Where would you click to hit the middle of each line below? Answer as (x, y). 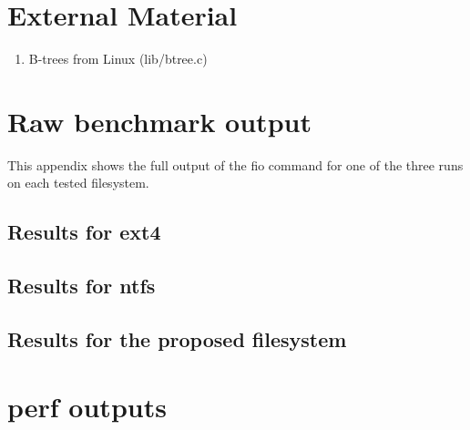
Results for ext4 (84, 232)
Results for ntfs (82, 286)
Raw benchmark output (159, 121)
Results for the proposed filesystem (177, 338)
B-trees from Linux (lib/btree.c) (118, 59)
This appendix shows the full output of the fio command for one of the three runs (235, 164)
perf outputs (87, 406)
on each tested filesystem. (78, 183)
